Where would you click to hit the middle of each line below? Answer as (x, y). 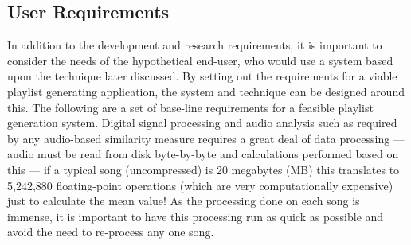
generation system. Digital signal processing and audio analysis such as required (202, 123)
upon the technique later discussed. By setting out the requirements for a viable (202, 76)
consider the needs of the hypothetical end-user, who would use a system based (200, 60)
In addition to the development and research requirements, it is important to (195, 45)
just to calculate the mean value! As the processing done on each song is (184, 201)
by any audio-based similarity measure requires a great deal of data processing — (206, 138)
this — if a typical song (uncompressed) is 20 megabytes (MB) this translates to (204, 169)
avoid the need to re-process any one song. (111, 232)
